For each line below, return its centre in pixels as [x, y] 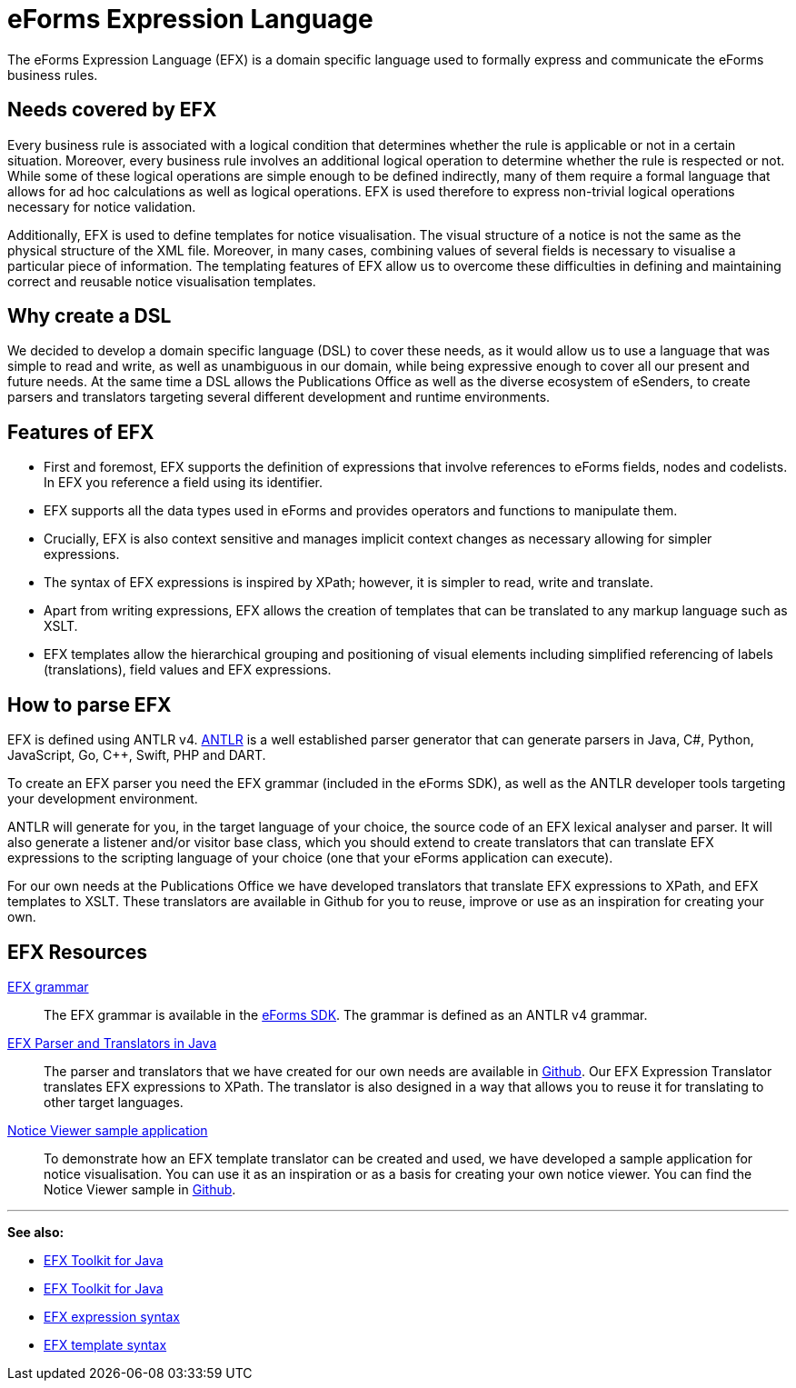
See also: [36, 1232]
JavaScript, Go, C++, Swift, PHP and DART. [137, 755]
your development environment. [103, 799]
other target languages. [114, 1102]
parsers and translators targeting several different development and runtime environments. [279, 397]
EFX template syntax [105, 1344]
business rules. [53, 75]
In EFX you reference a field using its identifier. [184, 483]
